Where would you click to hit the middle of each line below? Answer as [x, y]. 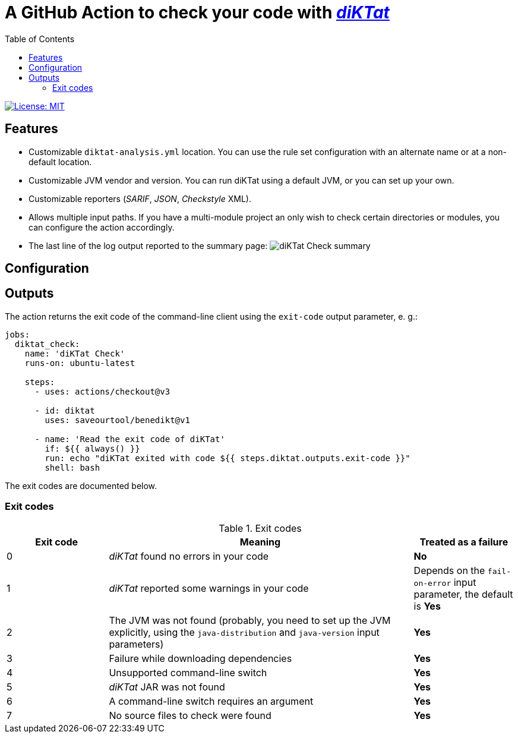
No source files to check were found [190, 715]
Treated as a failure [464, 542]
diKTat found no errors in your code [189, 556]
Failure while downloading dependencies [200, 658]
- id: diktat [65, 410]
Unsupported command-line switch [188, 672]
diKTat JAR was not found [167, 687]
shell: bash [72, 467]
